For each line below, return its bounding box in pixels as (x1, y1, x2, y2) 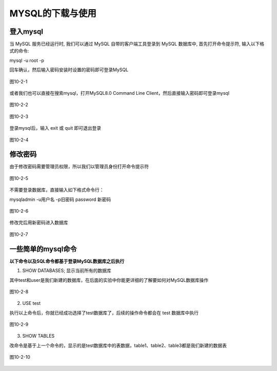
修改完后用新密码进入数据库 (9, 219, 68, 225)
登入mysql (9, 27, 44, 36)
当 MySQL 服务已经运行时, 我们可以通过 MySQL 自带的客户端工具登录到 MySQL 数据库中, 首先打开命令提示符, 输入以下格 (9, 41, 265, 47)
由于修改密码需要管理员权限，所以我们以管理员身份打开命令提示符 (9, 163, 149, 170)
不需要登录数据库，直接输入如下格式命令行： (9, 187, 104, 193)
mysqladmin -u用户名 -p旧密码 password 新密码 (9, 196, 111, 202)
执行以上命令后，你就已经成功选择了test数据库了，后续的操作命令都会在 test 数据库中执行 (9, 310, 199, 316)
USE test (22, 300, 41, 306)
